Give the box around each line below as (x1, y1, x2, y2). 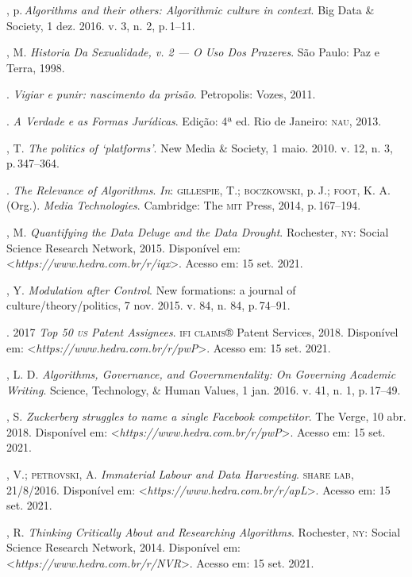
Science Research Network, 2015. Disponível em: (6, 239, 241, 256)
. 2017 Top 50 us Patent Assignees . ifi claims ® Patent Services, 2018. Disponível (6, 323, 399, 340)
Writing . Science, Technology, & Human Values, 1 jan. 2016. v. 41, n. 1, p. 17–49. (6, 381, 401, 398)
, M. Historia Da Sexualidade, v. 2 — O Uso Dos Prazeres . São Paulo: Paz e (6, 44, 379, 60)
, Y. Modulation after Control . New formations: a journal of (6, 281, 296, 298)
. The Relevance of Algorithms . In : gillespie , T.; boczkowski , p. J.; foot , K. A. (6, 181, 391, 198)
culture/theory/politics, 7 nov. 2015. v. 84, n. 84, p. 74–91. (6, 297, 291, 314)
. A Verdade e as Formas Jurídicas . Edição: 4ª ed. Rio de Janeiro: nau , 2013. (6, 112, 382, 129)
